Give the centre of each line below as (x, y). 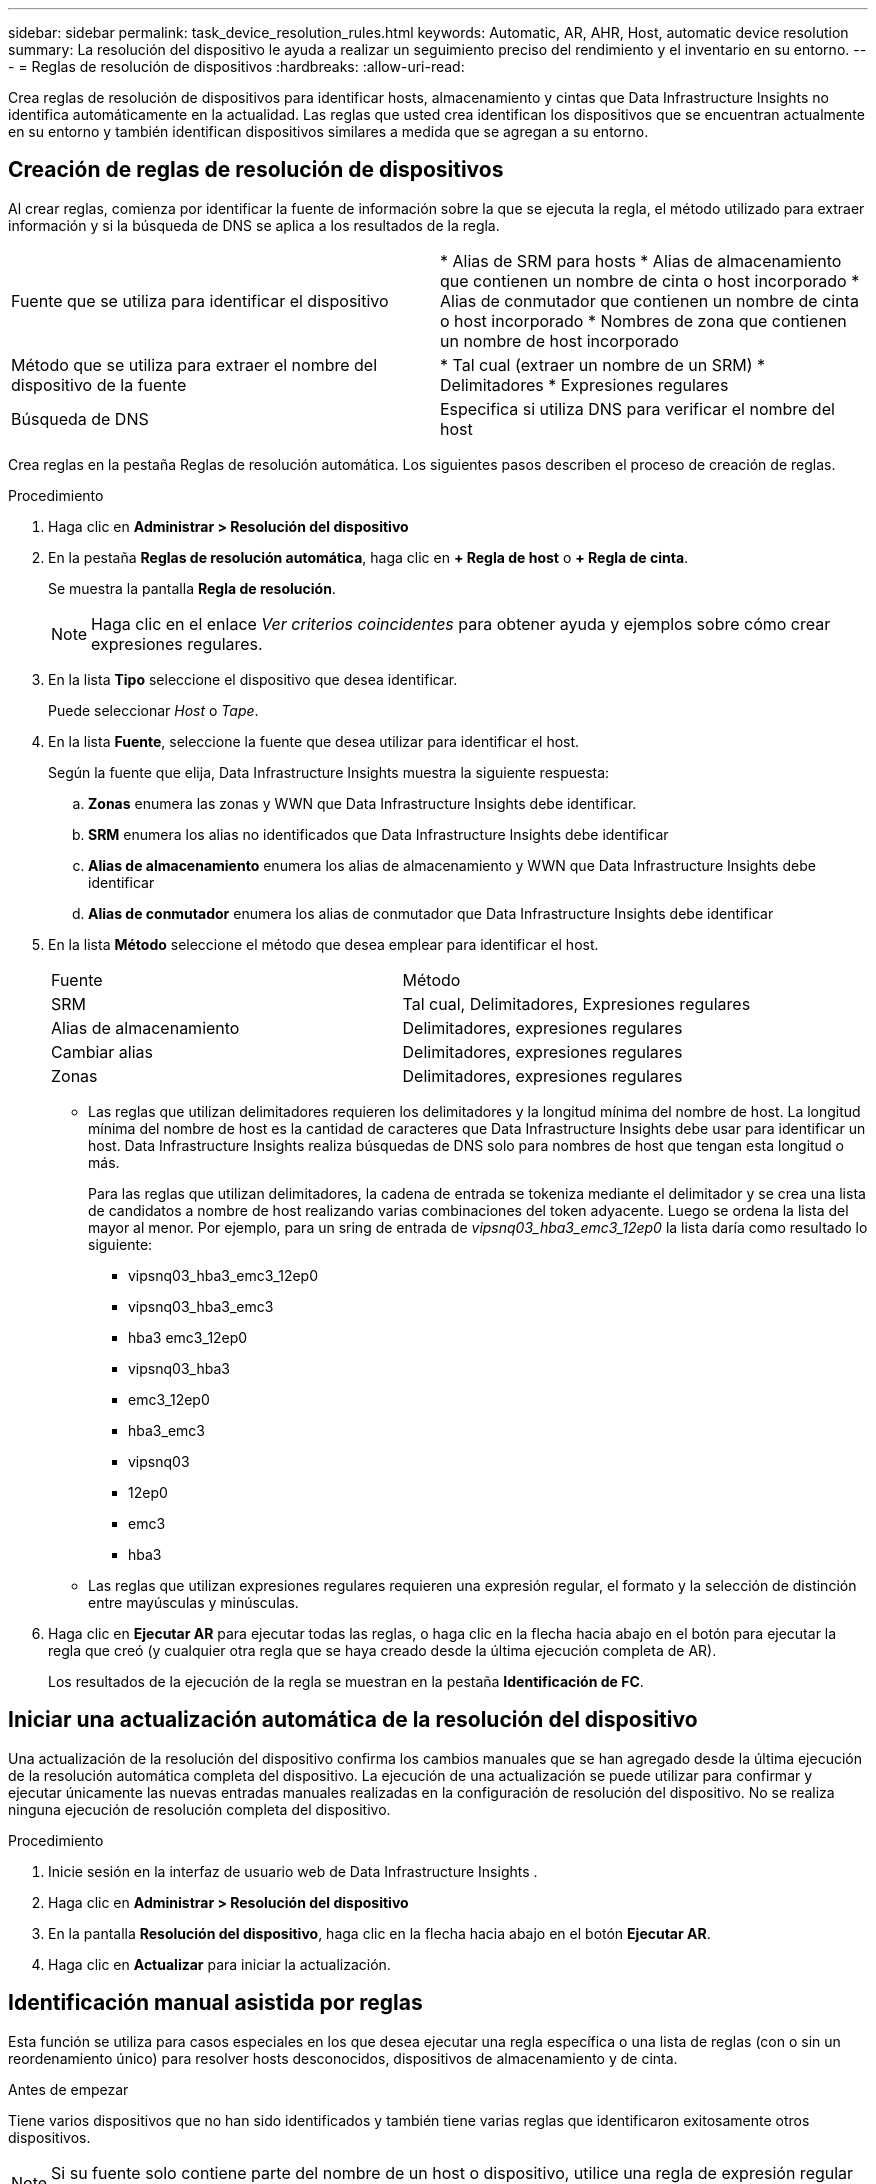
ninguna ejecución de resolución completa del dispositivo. (199, 1809)
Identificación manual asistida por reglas (215, 2003)
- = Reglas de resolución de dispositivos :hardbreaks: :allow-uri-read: (236, 66)
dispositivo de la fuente (99, 384)
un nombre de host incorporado (559, 340)
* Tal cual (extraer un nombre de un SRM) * (603, 364)
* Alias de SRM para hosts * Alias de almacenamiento (641, 260)
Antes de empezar (68, 2089)
